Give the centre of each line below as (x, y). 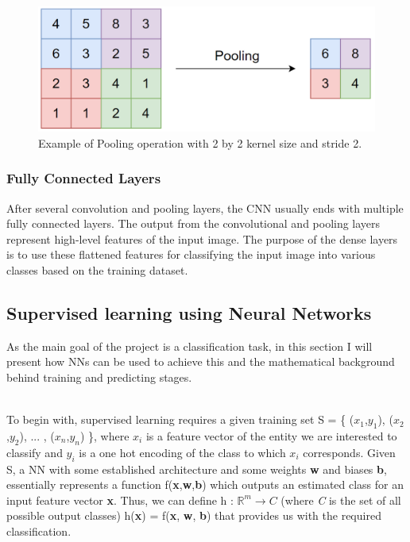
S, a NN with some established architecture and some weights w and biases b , (197, 469)
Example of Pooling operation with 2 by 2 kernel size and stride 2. (200, 142)
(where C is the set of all (341, 500)
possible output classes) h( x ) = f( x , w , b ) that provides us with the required (194, 515)
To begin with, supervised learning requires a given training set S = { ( (180, 419)
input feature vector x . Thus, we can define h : (120, 500)
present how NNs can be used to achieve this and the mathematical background (201, 361)
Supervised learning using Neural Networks (189, 312)
